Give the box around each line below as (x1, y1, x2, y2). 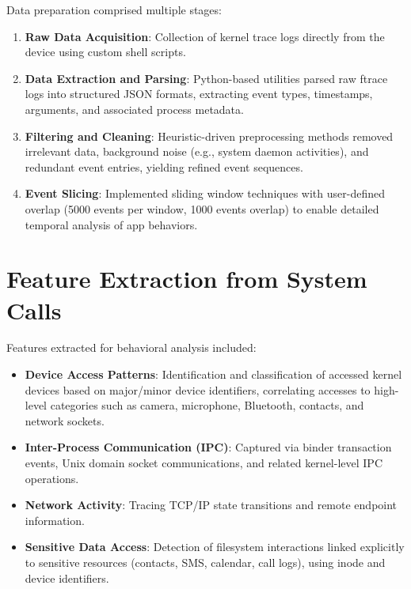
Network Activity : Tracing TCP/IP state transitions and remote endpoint (25, 496, 398, 513)
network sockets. (25, 412, 105, 429)
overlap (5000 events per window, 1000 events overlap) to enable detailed (25, 200, 379, 217)
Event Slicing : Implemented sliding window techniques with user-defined (25, 185, 385, 202)
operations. (25, 470, 79, 486)
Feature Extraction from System (6, 262, 367, 295)
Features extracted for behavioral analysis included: (6, 339, 257, 356)
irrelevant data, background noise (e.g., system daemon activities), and (25, 143, 369, 160)
